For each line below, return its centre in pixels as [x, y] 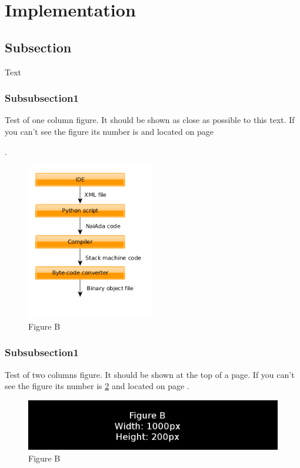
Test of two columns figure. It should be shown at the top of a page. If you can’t [150, 374]
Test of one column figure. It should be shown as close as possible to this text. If [150, 120]
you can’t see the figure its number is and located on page [109, 131]
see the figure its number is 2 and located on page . [97, 386]
